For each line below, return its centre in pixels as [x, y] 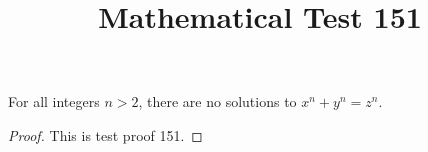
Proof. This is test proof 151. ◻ [105, 134]
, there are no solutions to [217, 101]
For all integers [54, 101]
